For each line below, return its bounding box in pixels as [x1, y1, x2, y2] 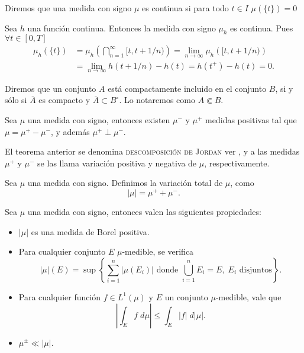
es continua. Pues [230, 21, 293, 34]
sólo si [5, 94, 27, 106]
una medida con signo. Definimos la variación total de [27, 176, 223, 189]
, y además [50, 125, 90, 137]
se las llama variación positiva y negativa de [37, 156, 197, 169]
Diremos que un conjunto [5, 82, 96, 94]
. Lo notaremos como [119, 94, 195, 106]
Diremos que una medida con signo [5, 2, 132, 14]
